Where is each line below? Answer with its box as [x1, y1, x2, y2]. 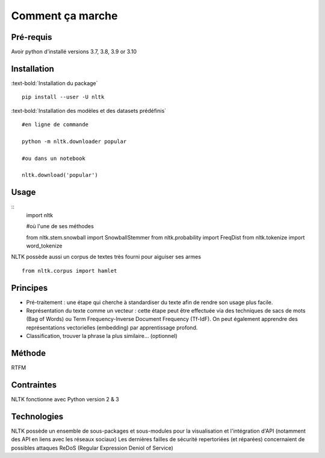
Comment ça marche [11, 9, 118, 22]
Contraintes [11, 380, 57, 390]
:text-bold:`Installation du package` [11, 79, 98, 87]
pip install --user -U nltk [22, 94, 105, 101]
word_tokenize [26, 242, 63, 249]
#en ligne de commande [22, 121, 89, 128]
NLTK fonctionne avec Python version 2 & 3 [11, 396, 120, 403]
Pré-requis [11, 32, 52, 42]
